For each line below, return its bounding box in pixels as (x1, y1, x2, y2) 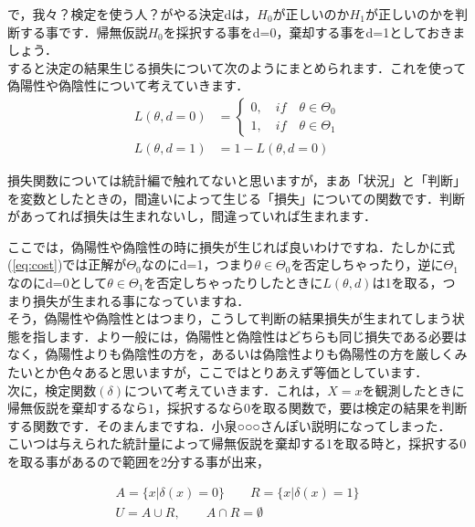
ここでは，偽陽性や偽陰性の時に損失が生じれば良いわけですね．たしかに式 (7, 237, 455, 256)
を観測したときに (362, 380, 465, 399)
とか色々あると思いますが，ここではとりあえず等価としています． (32, 362, 428, 381)
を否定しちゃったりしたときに (143, 273, 323, 291)
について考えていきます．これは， (124, 380, 328, 399)
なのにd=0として (7, 273, 108, 291)
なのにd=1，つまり (141, 255, 255, 274)
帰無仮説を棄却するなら (7, 398, 148, 417)
